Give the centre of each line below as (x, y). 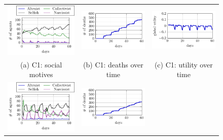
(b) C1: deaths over (113, 64)
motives (41, 74)
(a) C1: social (41, 64)
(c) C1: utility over (183, 64)
